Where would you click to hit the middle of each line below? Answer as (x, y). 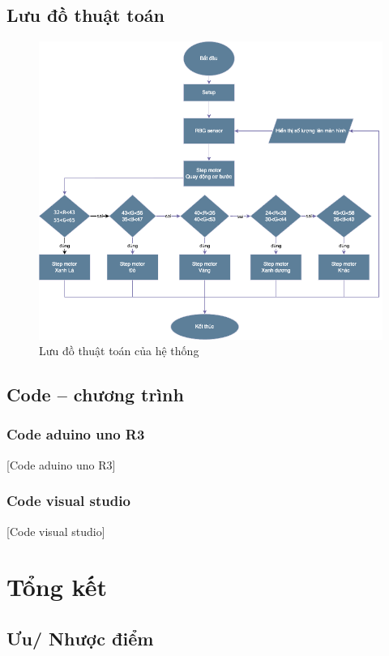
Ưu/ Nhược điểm (80, 638)
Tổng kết (57, 587)
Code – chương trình (95, 394)
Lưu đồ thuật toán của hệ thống (119, 351)
